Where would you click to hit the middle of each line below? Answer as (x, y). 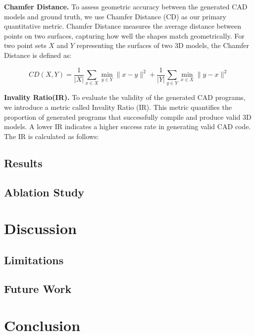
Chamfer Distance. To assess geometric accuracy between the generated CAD (126, 6)
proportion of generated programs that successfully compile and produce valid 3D (128, 117)
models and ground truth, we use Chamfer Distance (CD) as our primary (115, 16)
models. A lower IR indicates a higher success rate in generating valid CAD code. (127, 126)
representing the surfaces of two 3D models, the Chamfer (163, 45)
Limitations (34, 260)
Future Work (38, 289)
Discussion (40, 228)
